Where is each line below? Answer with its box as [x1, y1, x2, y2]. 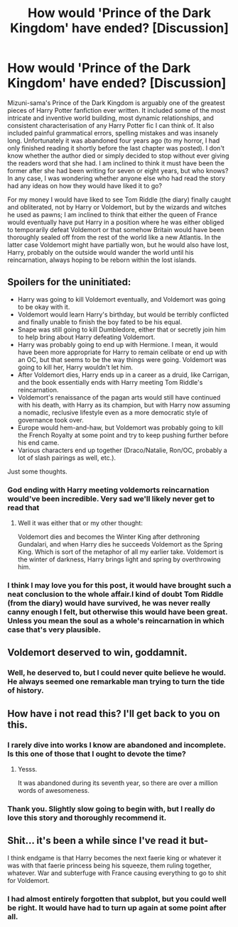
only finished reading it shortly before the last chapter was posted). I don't [7, 143, 225, 152]
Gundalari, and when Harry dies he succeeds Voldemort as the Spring [17, 540, 223, 549]
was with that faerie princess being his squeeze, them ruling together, [7, 861, 212, 870]
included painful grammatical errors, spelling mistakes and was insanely [7, 128, 219, 137]
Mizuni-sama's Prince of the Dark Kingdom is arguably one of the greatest [7, 98, 225, 107]
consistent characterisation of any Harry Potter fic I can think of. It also [7, 121, 215, 129]
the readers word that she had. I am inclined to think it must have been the [7, 158, 225, 168]
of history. [7, 686, 44, 696]
